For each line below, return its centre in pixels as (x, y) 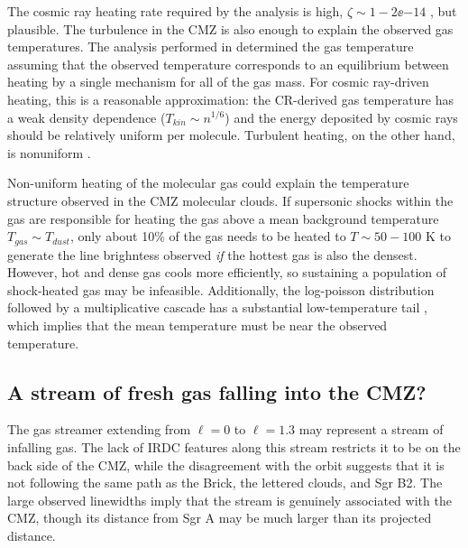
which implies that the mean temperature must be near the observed (197, 325)
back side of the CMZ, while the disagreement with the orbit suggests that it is (226, 464)
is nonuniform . (49, 152)
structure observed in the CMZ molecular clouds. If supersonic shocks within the (230, 200)
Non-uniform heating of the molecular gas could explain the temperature (208, 183)
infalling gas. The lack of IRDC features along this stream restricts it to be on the (234, 446)
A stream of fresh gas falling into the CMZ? (217, 391)
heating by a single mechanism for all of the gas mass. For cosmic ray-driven (218, 82)
